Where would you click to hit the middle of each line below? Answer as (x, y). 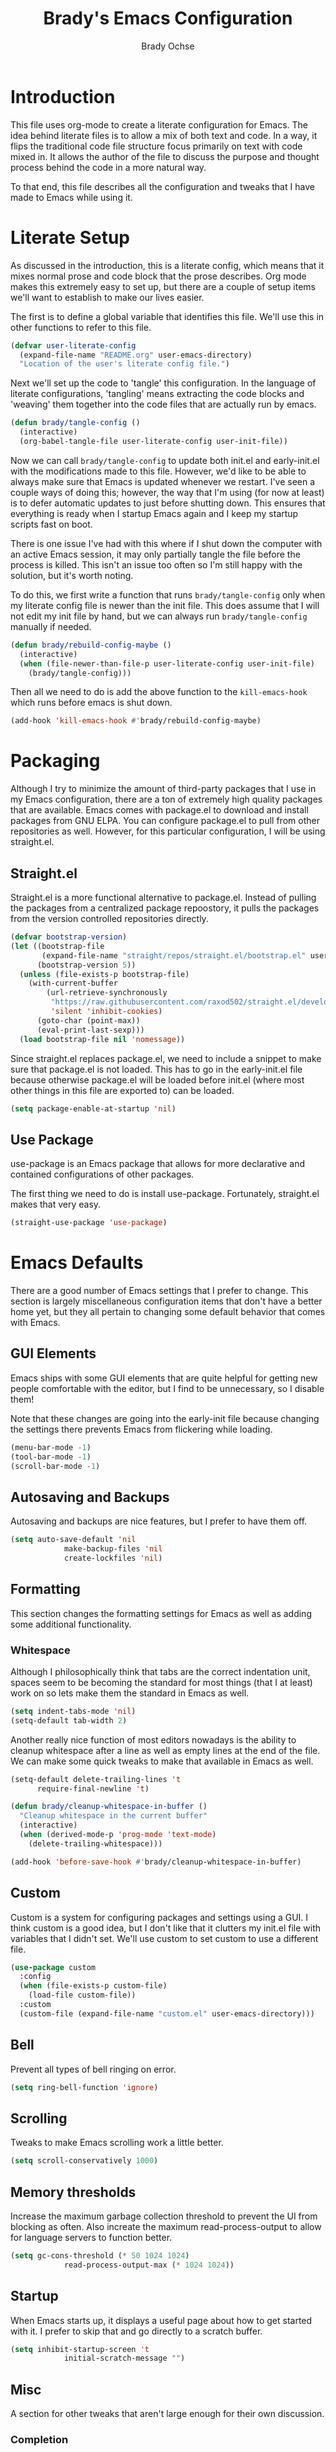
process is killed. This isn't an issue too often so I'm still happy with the (156, 564)
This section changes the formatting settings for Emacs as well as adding (161, 1613)
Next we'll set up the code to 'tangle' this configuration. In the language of (163, 383)
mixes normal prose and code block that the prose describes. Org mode (158, 276)
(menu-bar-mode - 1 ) (51, 1447)
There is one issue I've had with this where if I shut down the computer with (166, 543)
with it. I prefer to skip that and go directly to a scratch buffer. (136, 2331)
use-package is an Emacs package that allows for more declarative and (157, 1164)
